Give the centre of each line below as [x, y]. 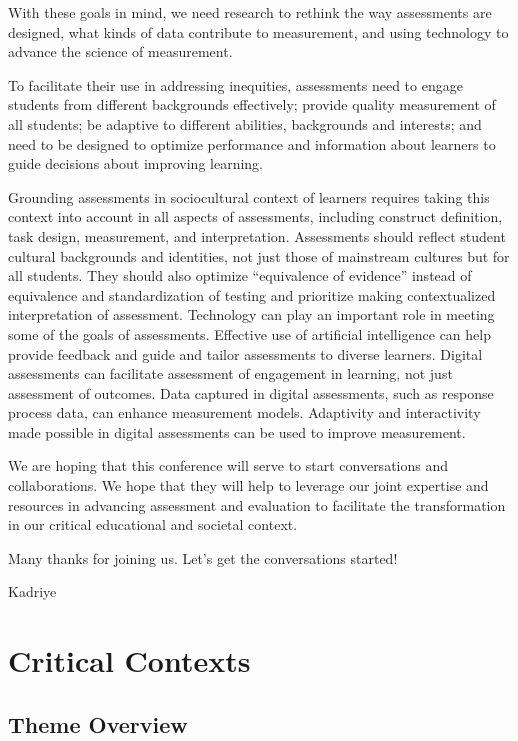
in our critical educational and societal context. [153, 524]
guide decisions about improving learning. [135, 163]
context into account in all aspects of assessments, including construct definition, [255, 216]
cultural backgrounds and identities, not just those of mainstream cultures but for [259, 255]
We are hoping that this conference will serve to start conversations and [228, 465]
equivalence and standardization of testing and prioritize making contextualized [252, 294]
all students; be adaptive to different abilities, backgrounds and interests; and [245, 123]
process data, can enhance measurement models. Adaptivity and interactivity [244, 412]
